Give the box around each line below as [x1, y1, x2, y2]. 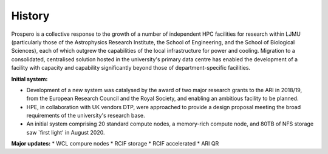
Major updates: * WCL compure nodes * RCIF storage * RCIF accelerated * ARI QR [11, 140, 219, 147]
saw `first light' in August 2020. [26, 129, 106, 136]
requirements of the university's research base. [26, 112, 145, 119]
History [11, 9, 50, 22]
